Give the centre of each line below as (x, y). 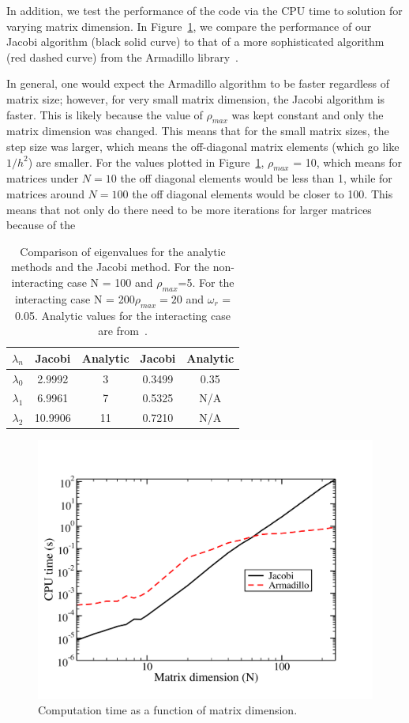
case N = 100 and (110, 282)
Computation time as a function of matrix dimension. (168, 710)
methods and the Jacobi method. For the (111, 267)
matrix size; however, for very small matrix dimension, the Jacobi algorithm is (196, 98)
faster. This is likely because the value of (105, 114)
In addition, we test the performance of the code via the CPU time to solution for (204, 10)
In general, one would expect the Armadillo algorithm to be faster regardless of (198, 83)
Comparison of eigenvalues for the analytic (123, 251)
